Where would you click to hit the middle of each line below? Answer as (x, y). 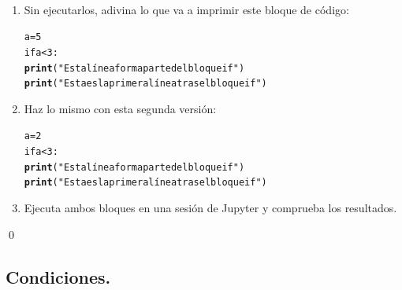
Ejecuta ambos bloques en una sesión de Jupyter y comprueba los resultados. (210, 208)
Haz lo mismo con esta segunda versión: (120, 108)
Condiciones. (58, 276)
